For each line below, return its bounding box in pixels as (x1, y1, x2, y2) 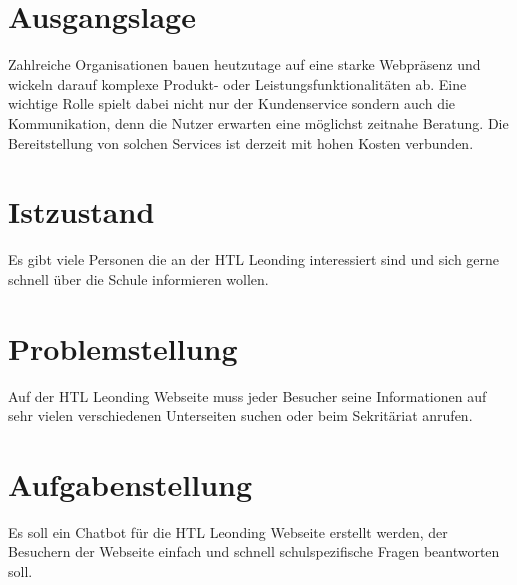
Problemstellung (8, 327, 238, 368)
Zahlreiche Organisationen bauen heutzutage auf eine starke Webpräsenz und (8, 54, 481, 75)
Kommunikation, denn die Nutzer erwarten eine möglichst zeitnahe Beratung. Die (8, 112, 509, 133)
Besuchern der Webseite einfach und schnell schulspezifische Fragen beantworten (8, 541, 500, 562)
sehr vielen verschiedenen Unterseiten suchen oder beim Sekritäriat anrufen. (8, 405, 473, 426)
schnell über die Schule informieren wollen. (8, 268, 269, 289)
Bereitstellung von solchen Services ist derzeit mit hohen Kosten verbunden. (8, 132, 474, 153)
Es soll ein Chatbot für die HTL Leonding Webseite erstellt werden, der (8, 521, 448, 542)
